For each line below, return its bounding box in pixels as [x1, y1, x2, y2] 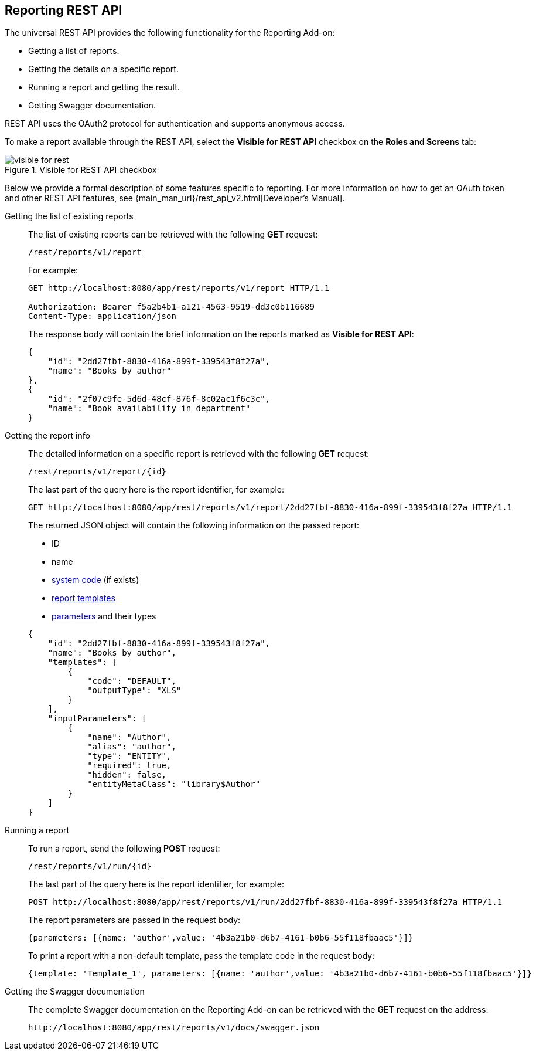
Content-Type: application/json [28, 311, 176, 321]
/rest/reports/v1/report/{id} [28, 467, 167, 477]
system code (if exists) [52, 575, 139, 585]
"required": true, [87, 761, 172, 771]
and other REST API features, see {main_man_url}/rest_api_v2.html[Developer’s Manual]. [5, 193, 345, 203]
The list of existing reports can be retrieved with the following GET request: [28, 229, 318, 240]
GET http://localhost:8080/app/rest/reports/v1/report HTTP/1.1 [28, 283, 330, 293]
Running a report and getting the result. [28, 82, 180, 93]
